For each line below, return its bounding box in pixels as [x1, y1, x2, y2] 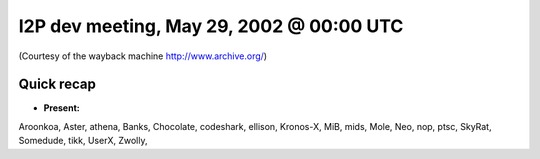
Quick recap [18, 76, 97, 93]
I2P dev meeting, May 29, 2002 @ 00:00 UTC [18, 15, 404, 37]
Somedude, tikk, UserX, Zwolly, [18, 135, 148, 147]
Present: [43, 102, 80, 114]
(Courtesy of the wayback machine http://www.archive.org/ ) [18, 50, 268, 62]
